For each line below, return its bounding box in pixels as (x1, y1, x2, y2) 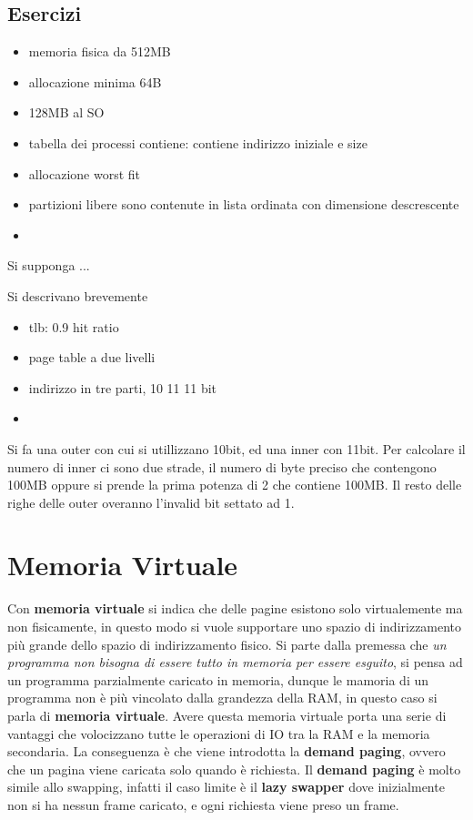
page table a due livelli (28, 348, 156, 367)
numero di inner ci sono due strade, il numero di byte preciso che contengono (7, 457, 437, 476)
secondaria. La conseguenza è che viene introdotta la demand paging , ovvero (7, 742, 446, 761)
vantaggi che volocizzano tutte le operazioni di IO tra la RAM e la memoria (7, 724, 430, 743)
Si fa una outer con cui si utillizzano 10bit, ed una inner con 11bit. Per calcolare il (7, 439, 466, 458)
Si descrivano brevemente (7, 286, 148, 305)
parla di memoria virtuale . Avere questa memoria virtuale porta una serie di (7, 705, 447, 724)
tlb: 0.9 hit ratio (28, 317, 119, 336)
